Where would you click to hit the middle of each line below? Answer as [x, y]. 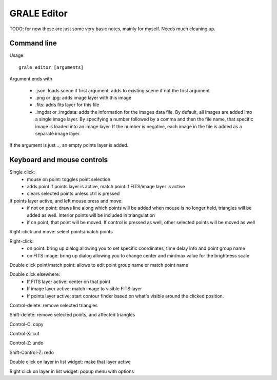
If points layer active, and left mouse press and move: [66, 201]
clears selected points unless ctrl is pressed [73, 194]
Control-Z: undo [26, 343]
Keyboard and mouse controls [59, 160]
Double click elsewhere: [35, 274]
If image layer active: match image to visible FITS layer [84, 289]
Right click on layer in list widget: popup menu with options [72, 371]
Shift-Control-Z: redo [32, 352]
